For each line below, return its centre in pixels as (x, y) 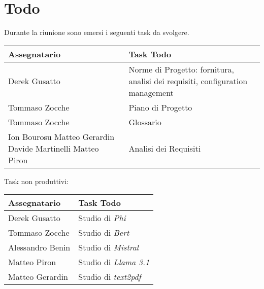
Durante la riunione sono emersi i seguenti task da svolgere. (97, 32)
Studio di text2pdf (110, 277)
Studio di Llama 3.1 (114, 262)
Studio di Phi (102, 218)
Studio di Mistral (108, 247)
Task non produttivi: (36, 181)
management (151, 92)
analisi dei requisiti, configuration (188, 81)
